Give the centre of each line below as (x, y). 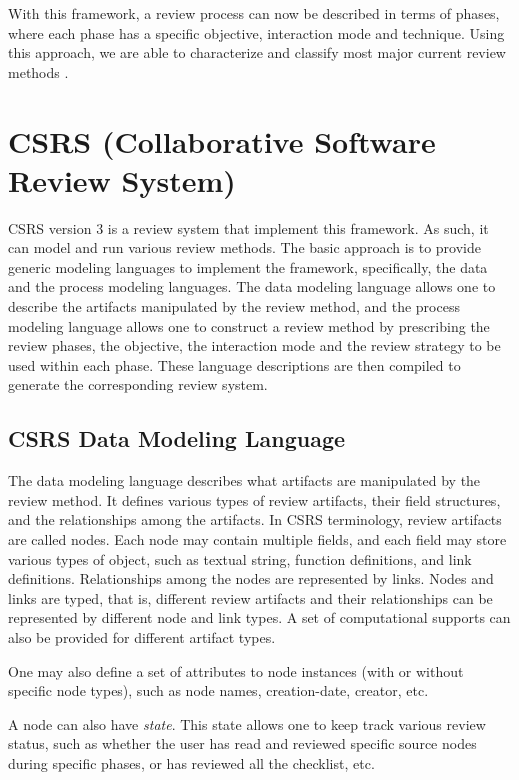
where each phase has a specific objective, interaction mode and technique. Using (256, 32)
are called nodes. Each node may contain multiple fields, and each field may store (257, 539)
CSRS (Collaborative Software (222, 140)
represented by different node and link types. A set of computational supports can (259, 617)
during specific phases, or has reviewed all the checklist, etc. (191, 762)
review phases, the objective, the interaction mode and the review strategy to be (254, 345)
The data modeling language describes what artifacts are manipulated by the (244, 480)
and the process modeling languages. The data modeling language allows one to (252, 286)
